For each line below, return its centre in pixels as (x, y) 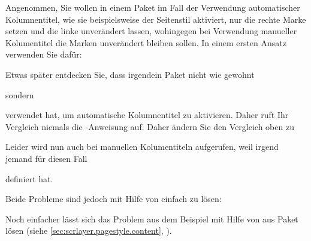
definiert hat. (29, 178)
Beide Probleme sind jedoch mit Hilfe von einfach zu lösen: (114, 199)
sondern (20, 94)
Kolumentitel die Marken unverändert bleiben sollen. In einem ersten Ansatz (146, 42)
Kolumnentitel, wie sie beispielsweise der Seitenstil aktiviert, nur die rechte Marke (156, 19)
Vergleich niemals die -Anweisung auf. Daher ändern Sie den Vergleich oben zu (150, 126)
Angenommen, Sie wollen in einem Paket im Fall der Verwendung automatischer (153, 7)
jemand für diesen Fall (46, 158)
